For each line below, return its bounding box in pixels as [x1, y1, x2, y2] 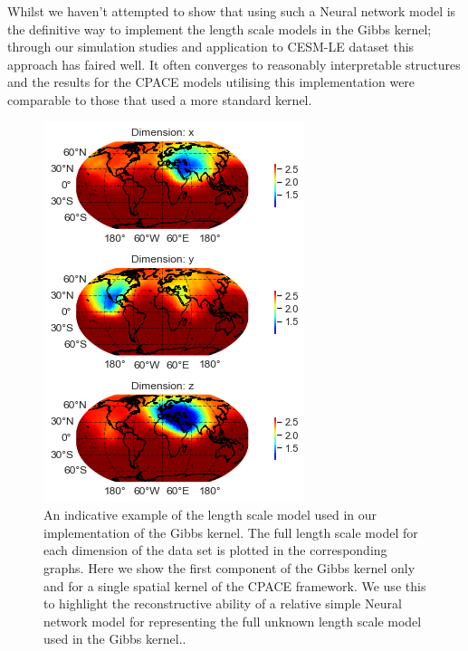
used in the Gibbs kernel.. [43, 629, 186, 648]
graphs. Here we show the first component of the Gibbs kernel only [43, 558, 415, 577]
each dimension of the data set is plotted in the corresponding [43, 541, 387, 560]
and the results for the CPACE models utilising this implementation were [7, 72, 415, 91]
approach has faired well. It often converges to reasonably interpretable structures [7, 54, 461, 73]
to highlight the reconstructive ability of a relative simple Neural [43, 594, 402, 613]
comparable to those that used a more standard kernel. [7, 90, 312, 109]
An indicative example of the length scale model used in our [43, 505, 377, 524]
